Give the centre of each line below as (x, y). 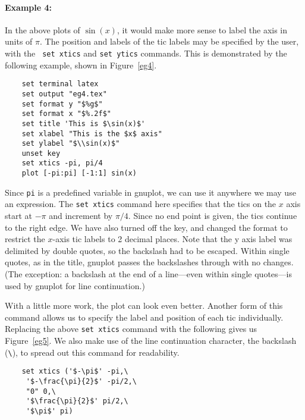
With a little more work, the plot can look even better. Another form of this (144, 305)
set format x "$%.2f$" (66, 114)
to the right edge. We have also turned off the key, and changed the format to (146, 227)
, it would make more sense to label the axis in (202, 29)
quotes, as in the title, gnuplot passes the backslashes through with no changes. (149, 262)
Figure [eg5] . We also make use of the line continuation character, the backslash (151, 341)
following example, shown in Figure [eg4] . (81, 65)
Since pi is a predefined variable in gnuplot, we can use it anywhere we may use (150, 192)
